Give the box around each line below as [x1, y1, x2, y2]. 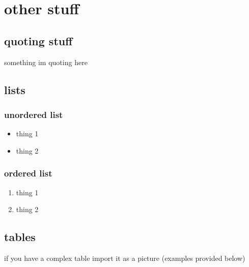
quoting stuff [4, 33, 73, 48]
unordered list [4, 108, 63, 121]
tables [4, 229, 36, 245]
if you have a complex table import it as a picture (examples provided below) [4, 252, 245, 263]
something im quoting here [4, 56, 88, 67]
